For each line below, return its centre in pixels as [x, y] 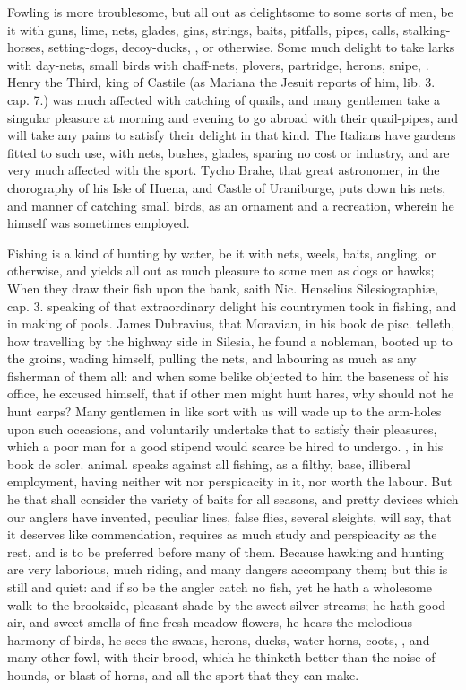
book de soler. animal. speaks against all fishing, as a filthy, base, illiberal [209, 463]
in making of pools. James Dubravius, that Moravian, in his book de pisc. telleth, [231, 323]
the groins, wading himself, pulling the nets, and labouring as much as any [212, 358]
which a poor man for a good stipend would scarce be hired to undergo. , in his [225, 446]
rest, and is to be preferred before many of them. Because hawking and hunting [225, 551]
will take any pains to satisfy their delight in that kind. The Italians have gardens [232, 135]
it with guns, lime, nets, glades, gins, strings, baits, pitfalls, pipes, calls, [203, 29]
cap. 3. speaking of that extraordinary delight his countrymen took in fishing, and [232, 306]
